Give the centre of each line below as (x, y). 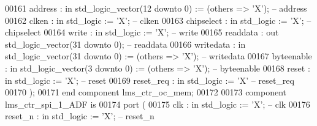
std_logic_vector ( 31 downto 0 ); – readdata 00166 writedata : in (125, 44)
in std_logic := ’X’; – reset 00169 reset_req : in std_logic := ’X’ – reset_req (150, 80)
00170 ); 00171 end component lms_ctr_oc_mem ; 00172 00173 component (146, 92)
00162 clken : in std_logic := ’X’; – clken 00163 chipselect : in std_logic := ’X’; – (158, 20)
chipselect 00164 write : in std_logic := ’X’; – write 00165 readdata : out (142, 32)
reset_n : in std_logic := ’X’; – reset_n (80, 116)
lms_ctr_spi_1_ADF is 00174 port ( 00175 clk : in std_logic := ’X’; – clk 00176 (158, 104)
